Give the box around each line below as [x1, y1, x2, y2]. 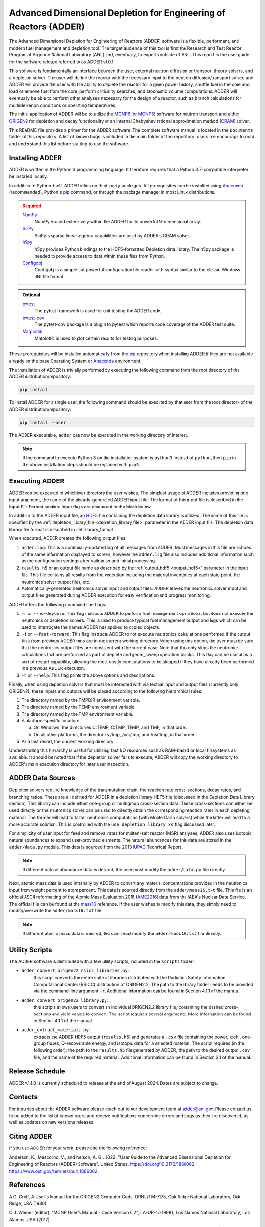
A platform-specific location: [21, 718, 79, 723]
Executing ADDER [9, 477, 65, 485]
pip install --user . [19, 420, 72, 425]
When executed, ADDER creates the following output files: [9, 535, 127, 541]
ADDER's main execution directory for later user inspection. [9, 761, 130, 767]
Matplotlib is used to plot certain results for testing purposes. [34, 335, 158, 341]
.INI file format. [34, 274, 65, 280]
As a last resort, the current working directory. [21, 739, 115, 745]
